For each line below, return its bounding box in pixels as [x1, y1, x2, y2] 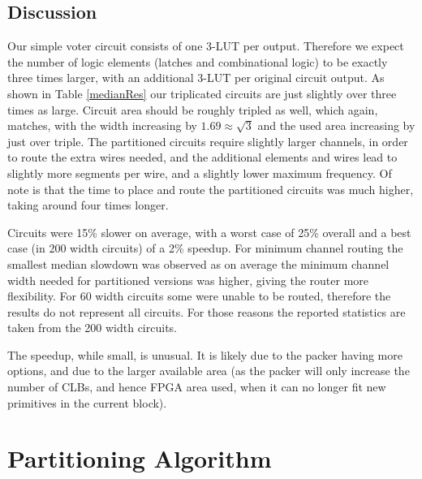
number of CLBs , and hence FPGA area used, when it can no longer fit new [7, 378, 386, 395]
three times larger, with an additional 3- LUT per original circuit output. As [7, 69, 385, 86]
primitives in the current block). [7, 394, 167, 411]
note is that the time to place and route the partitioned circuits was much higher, [7, 180, 414, 197]
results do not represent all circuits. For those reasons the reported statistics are [7, 303, 406, 320]
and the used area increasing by [257, 117, 416, 134]
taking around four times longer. [7, 196, 169, 214]
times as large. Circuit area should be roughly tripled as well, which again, [7, 101, 378, 118]
